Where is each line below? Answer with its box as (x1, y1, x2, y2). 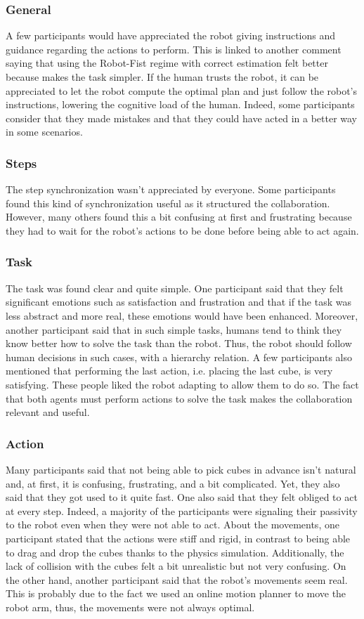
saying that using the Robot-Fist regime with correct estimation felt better (6, 56, 328, 70)
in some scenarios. (6, 124, 83, 139)
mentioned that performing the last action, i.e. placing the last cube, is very (6, 363, 333, 378)
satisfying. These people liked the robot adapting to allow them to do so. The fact (6, 377, 359, 391)
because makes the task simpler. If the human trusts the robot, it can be (6, 70, 319, 84)
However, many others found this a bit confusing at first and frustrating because (6, 209, 352, 224)
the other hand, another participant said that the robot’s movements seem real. (6, 572, 348, 587)
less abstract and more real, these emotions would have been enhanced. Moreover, (6, 308, 358, 322)
